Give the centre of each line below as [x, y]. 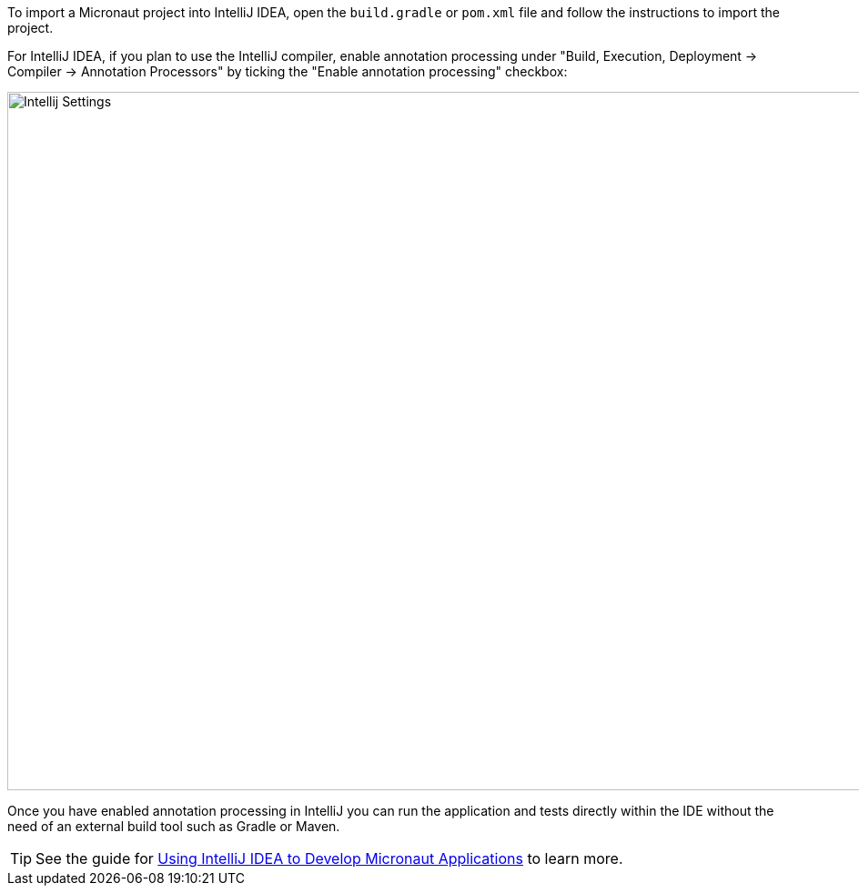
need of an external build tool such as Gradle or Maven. [174, 826]
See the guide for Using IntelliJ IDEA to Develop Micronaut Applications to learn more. [329, 858]
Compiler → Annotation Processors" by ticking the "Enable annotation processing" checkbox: [288, 71]
